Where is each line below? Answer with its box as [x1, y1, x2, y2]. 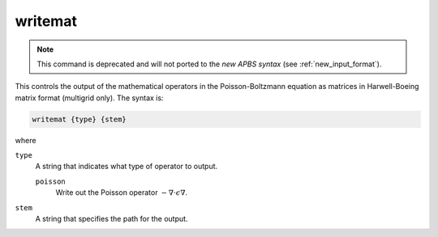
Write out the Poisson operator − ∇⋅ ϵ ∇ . [55, 188, 188, 197]
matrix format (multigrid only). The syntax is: [15, 93, 164, 103]
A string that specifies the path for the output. [35, 214, 188, 224]
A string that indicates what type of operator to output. [35, 162, 218, 171]
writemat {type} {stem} [32, 114, 127, 124]
